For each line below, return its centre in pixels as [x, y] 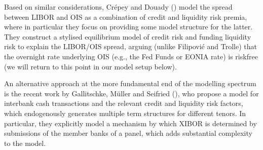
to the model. [25, 143]
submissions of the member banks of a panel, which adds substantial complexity [128, 133]
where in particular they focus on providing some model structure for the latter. [128, 27]
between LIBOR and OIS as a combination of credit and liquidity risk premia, [126, 16]
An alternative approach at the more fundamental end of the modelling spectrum [130, 83]
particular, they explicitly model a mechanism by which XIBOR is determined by [130, 123]
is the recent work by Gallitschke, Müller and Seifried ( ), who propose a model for [131, 93]
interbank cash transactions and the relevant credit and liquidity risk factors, [124, 103]
